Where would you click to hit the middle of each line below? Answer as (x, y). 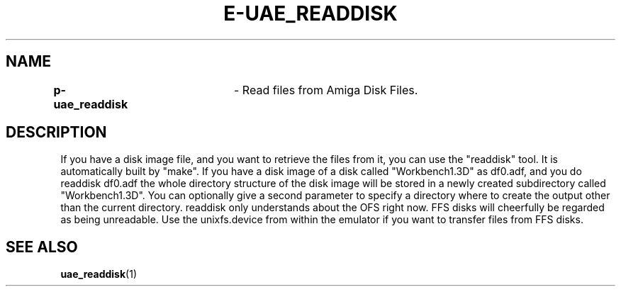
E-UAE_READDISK (310, 13)
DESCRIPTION (56, 133)
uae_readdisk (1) (99, 274)
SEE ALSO (42, 247)
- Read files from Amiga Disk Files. (326, 90)
